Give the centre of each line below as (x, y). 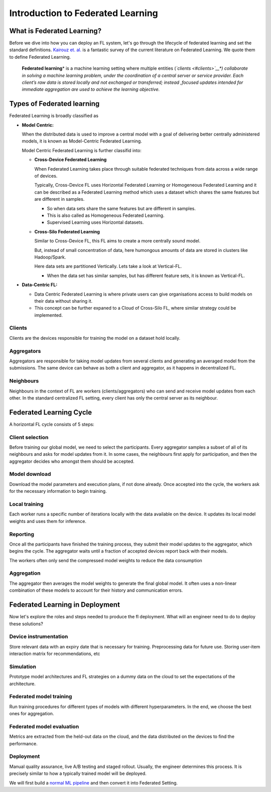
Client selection (29, 437)
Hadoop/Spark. (50, 257)
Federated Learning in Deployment (65, 605)
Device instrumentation (39, 636)
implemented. (48, 315)
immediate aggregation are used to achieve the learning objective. (91, 89)
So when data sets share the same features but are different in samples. (121, 208)
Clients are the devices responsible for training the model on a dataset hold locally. (95, 338)
